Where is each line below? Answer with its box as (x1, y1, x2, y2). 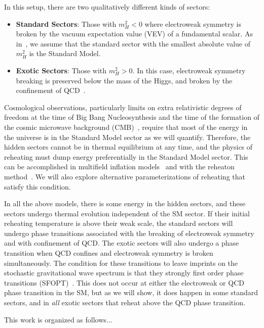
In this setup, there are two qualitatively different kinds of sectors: (4, 2, 210, 12)
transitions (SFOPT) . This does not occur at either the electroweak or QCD (4, 277, 244, 288)
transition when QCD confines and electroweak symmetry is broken (4, 248, 213, 258)
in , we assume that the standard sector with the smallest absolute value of (16, 38, 250, 49)
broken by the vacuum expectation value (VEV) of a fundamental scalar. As (16, 28, 253, 39)
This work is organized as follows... (4, 314, 112, 324)
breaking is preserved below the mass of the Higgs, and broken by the (16, 75, 233, 85)
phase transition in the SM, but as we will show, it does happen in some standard (4, 287, 258, 298)
